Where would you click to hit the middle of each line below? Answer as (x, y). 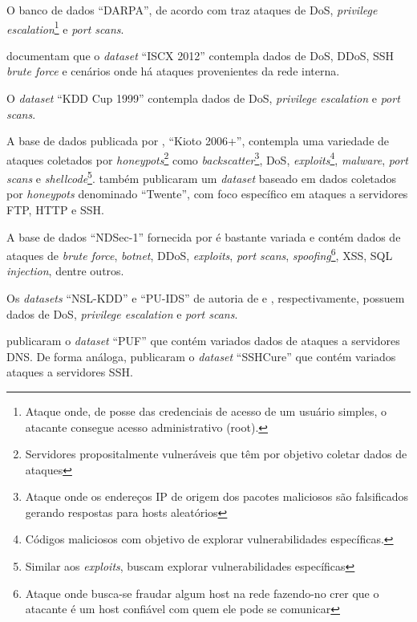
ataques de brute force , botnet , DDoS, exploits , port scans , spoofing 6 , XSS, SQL (200, 254)
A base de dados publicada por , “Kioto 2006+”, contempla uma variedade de (198, 141)
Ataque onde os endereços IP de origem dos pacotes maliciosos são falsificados (217, 496)
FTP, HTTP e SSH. (55, 209)
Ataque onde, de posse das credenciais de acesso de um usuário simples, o (206, 411)
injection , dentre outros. (65, 271)
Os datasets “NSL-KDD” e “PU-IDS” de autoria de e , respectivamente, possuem (206, 297)
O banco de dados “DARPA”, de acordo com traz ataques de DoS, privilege (192, 10)
